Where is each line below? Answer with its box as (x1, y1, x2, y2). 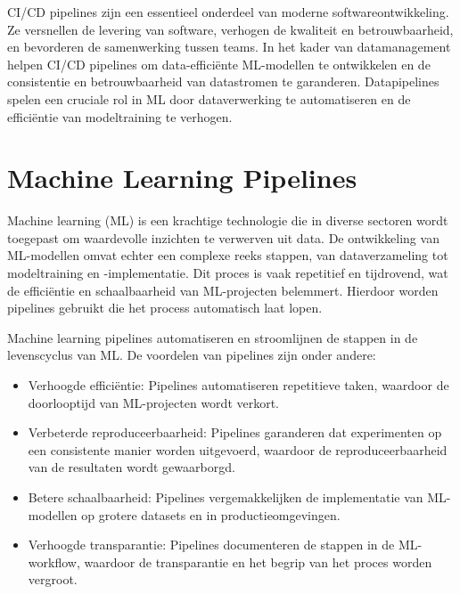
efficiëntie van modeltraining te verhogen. (7, 107, 233, 126)
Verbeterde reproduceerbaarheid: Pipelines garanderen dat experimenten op (28, 423, 442, 442)
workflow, (28, 552, 80, 571)
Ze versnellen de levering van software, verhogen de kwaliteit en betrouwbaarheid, (7, 20, 454, 38)
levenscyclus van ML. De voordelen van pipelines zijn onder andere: (7, 346, 376, 364)
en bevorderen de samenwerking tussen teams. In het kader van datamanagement (7, 37, 451, 56)
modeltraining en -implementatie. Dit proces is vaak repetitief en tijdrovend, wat (7, 264, 448, 282)
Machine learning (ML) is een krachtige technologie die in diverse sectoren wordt (7, 211, 448, 230)
